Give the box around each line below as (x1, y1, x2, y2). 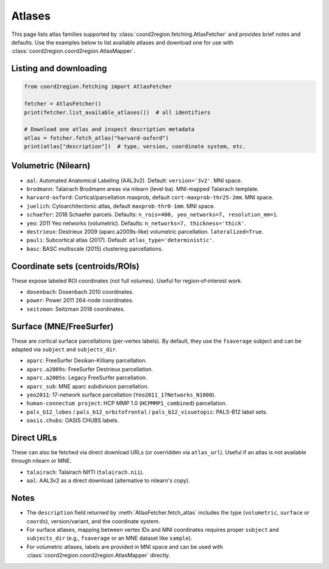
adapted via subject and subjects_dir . (11, 346, 118, 353)
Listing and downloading (11, 63, 107, 74)
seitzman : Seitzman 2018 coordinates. (26, 305, 126, 312)
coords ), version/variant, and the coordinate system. (26, 517, 160, 524)
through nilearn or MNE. (11, 457, 72, 465)
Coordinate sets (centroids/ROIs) (11, 261, 140, 271)
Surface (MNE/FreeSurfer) (11, 321, 114, 332)
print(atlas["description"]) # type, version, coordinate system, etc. (24, 143, 246, 150)
